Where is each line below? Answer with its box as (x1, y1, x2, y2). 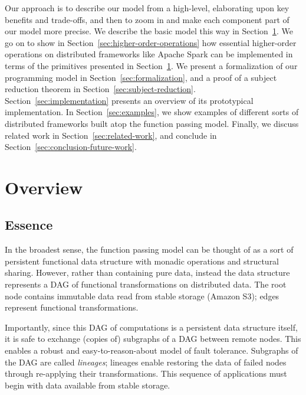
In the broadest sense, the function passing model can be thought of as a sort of (5, 243, 294, 256)
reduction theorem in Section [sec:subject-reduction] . (5, 83, 196, 95)
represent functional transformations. (5, 301, 139, 314)
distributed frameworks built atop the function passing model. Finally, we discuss (5, 117, 299, 129)
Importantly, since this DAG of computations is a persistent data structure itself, (5, 321, 298, 333)
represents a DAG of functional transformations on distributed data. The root (5, 278, 287, 290)
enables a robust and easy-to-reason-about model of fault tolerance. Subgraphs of (5, 344, 298, 357)
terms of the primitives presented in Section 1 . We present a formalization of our (5, 59, 298, 71)
